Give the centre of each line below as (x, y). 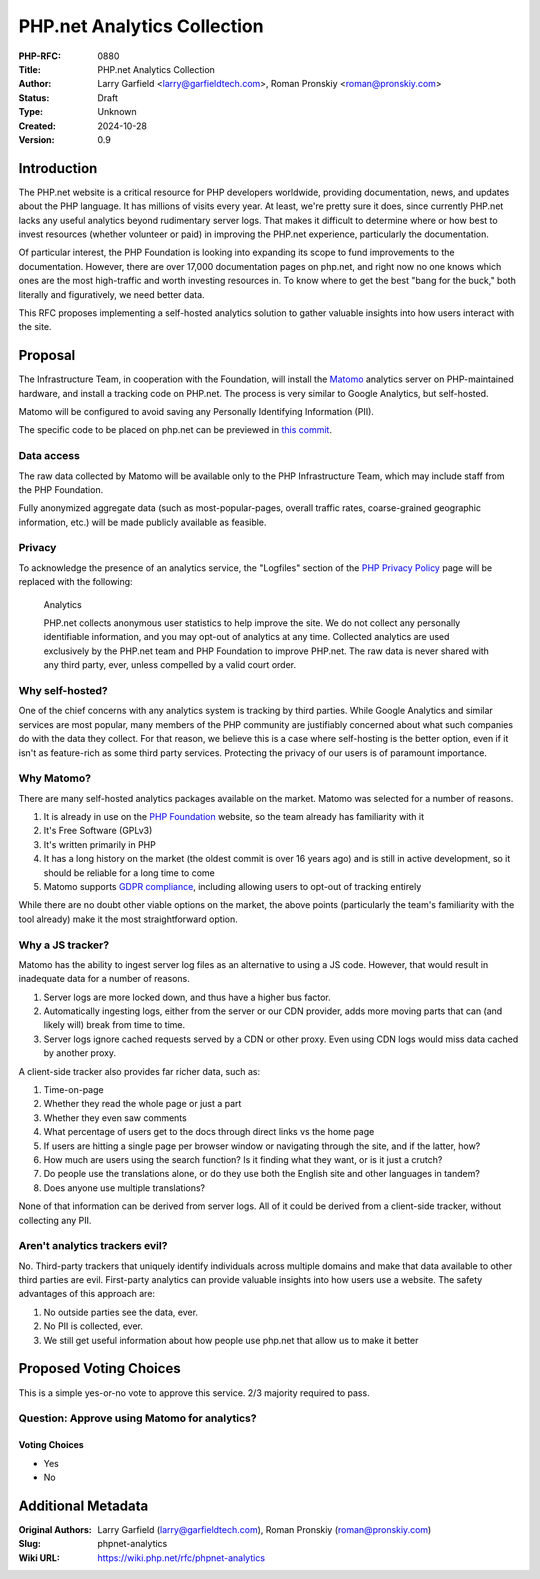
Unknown (117, 112)
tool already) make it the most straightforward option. (128, 919)
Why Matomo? (55, 778)
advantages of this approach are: (86, 1294)
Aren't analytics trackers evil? (93, 1246)
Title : (30, 69)
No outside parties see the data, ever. (121, 1312)
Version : (36, 139)
